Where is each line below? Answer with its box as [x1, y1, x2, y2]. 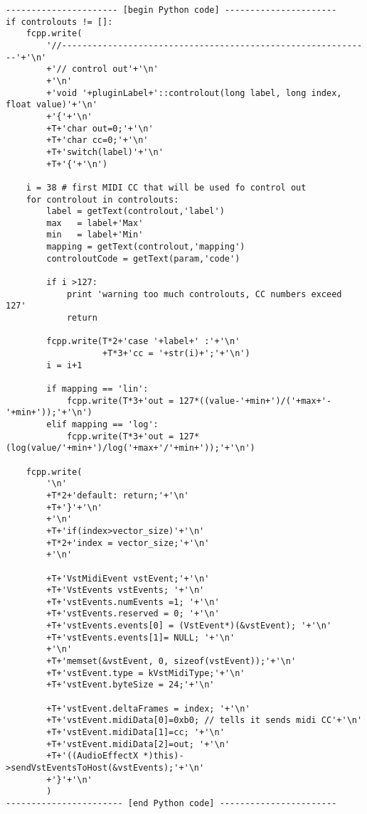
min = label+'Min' [46, 230, 144, 240]
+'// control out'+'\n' [46, 64, 159, 75]
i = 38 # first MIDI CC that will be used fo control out [26, 182, 307, 193]
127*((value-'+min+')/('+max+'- [179, 395, 332, 406]
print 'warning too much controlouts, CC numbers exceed [66, 289, 342, 299]
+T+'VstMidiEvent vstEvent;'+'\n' [46, 573, 210, 584]
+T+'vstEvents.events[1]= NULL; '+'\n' [46, 632, 235, 643]
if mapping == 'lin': [46, 384, 149, 394]
